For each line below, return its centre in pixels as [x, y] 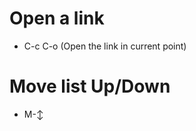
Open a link [57, 18]
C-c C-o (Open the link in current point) [105, 46]
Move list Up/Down [90, 86]
